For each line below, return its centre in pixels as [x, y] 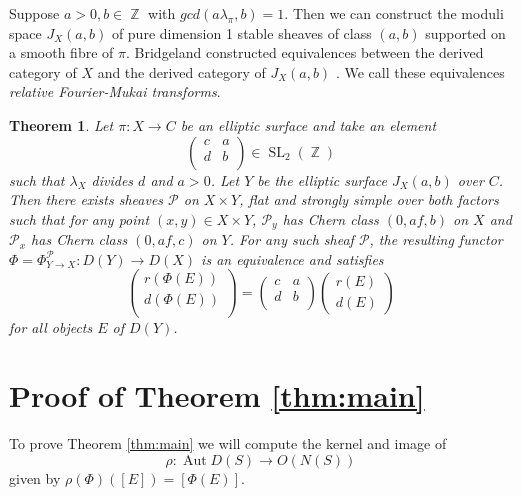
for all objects [51, 326]
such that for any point [79, 218]
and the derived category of [181, 71]
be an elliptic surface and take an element [308, 124]
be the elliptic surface [322, 179]
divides [112, 179]
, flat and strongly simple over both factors [369, 199]
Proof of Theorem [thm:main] [217, 395]
